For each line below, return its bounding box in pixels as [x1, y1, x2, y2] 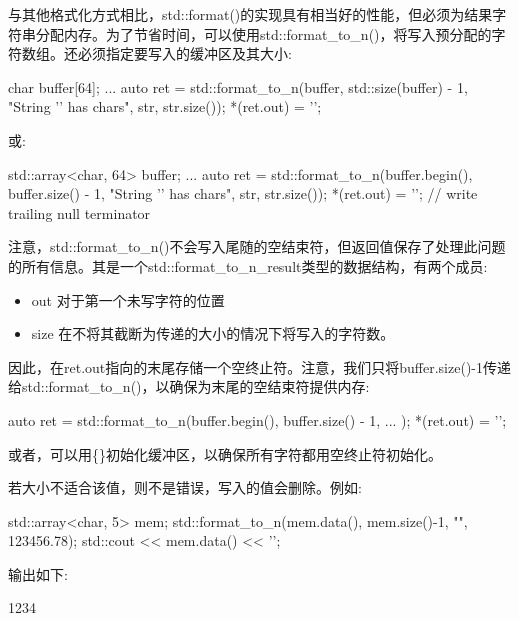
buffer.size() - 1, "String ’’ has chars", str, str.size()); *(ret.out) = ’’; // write [8, 183, 478, 204]
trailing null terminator [8, 202, 151, 223]
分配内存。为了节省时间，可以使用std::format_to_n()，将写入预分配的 [35, 23, 492, 44]
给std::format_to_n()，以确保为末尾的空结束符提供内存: [8, 376, 370, 397]
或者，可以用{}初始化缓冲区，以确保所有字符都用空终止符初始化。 [8, 443, 442, 464]
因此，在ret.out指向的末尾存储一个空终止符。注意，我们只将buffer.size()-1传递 [8, 356, 511, 377]
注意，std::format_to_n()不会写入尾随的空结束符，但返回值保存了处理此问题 [8, 236, 506, 257]
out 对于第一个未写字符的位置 [31, 289, 225, 310]
